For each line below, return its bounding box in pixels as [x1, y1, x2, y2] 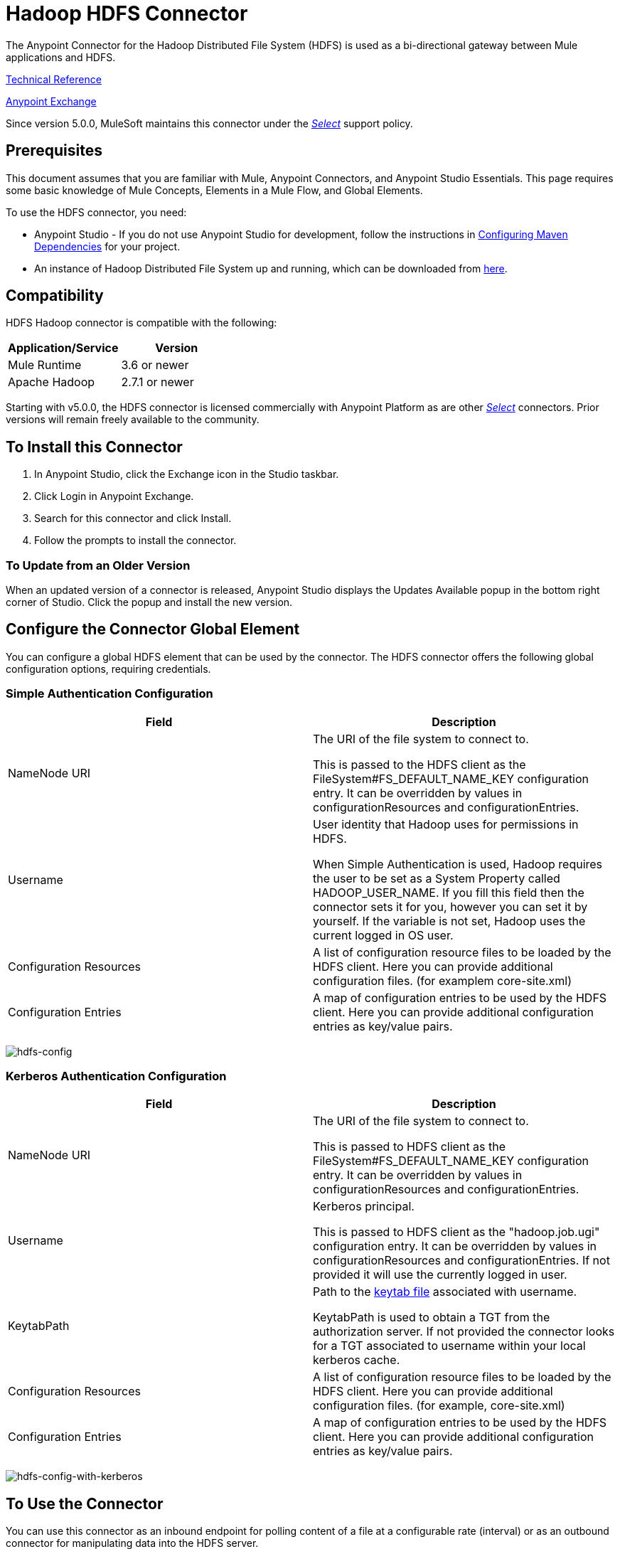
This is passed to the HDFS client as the [313, 757, 526, 772]
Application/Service [8, 341, 119, 356]
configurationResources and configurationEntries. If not [313, 1253, 610, 1268]
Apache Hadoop [8, 375, 95, 390]
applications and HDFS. [6, 50, 116, 63]
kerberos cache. [313, 1353, 400, 1368]
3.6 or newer [121, 358, 189, 373]
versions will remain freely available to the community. [6, 413, 260, 426]
